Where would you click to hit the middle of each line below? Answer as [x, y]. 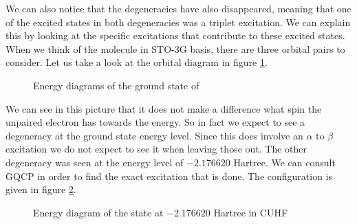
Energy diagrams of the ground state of [116, 85]
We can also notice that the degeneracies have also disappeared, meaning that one [178, 8]
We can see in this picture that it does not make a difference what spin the [164, 108]
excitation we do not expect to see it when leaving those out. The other [156, 149]
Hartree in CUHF [251, 212]
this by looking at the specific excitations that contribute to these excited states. [175, 35]
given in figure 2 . [41, 189]
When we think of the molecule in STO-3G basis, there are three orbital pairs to [175, 48]
